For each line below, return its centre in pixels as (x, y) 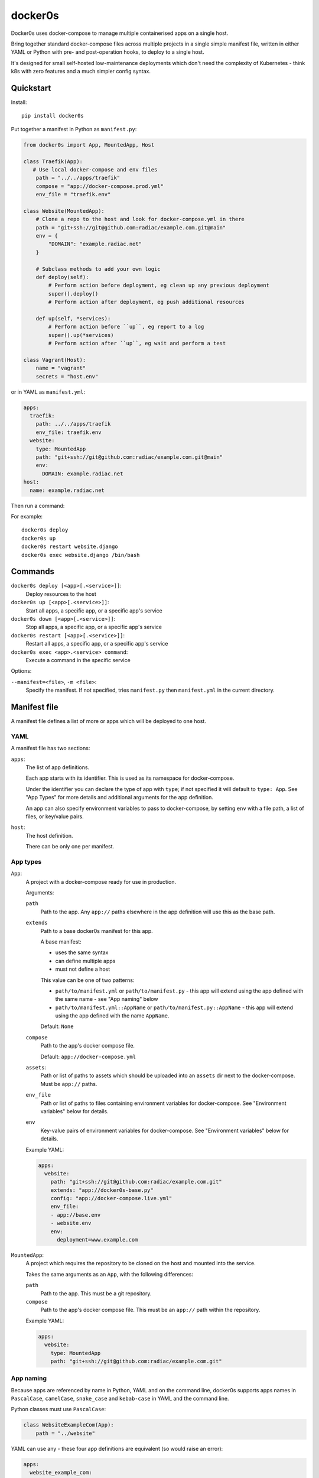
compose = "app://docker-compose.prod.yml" (100, 186)
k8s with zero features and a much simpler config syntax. (81, 72)
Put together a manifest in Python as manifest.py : (74, 129)
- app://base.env (76, 1215)
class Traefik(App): (53, 161)
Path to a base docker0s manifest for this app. (97, 931)
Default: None (57, 1026)
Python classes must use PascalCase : (58, 1409)
